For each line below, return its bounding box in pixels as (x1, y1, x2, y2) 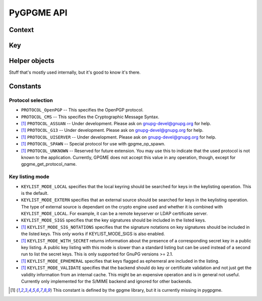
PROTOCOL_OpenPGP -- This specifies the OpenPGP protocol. (21, 107, 144, 113)
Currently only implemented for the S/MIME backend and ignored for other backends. (21, 278, 192, 284)
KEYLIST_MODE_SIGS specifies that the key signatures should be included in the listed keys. (21, 217, 206, 223)
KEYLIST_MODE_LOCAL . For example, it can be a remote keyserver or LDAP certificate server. (21, 211, 208, 217)
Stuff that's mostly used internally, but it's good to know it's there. (9, 69, 141, 75)
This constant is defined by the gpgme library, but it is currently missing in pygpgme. (53, 287, 223, 293)
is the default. (21, 190, 49, 196)
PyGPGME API (9, 7, 67, 18)
